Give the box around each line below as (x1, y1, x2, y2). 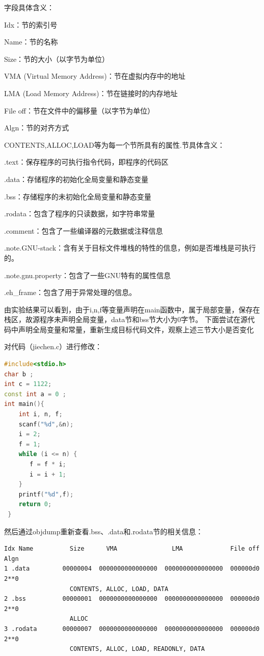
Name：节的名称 (4, 36, 58, 47)
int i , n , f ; (18, 411, 63, 418)
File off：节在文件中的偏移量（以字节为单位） (4, 105, 154, 116)
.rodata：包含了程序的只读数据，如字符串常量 (4, 208, 155, 219)
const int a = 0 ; (4, 390, 66, 398)
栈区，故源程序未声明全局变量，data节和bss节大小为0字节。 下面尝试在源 (4, 314, 248, 325)
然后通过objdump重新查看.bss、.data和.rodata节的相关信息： (4, 526, 203, 536)
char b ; (4, 370, 34, 378)
